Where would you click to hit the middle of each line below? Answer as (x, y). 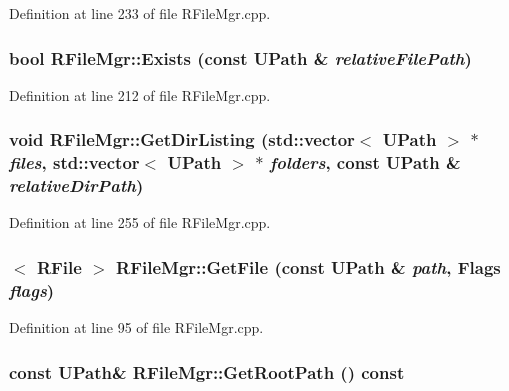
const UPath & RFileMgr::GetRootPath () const (207, 371)
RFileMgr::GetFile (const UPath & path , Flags (308, 266)
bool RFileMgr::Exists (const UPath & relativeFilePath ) (240, 57)
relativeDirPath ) (76, 185)
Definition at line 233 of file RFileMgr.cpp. (140, 13)
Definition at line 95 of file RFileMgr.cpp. (136, 327)
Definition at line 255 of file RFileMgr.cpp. (140, 222)
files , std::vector (74, 162)
